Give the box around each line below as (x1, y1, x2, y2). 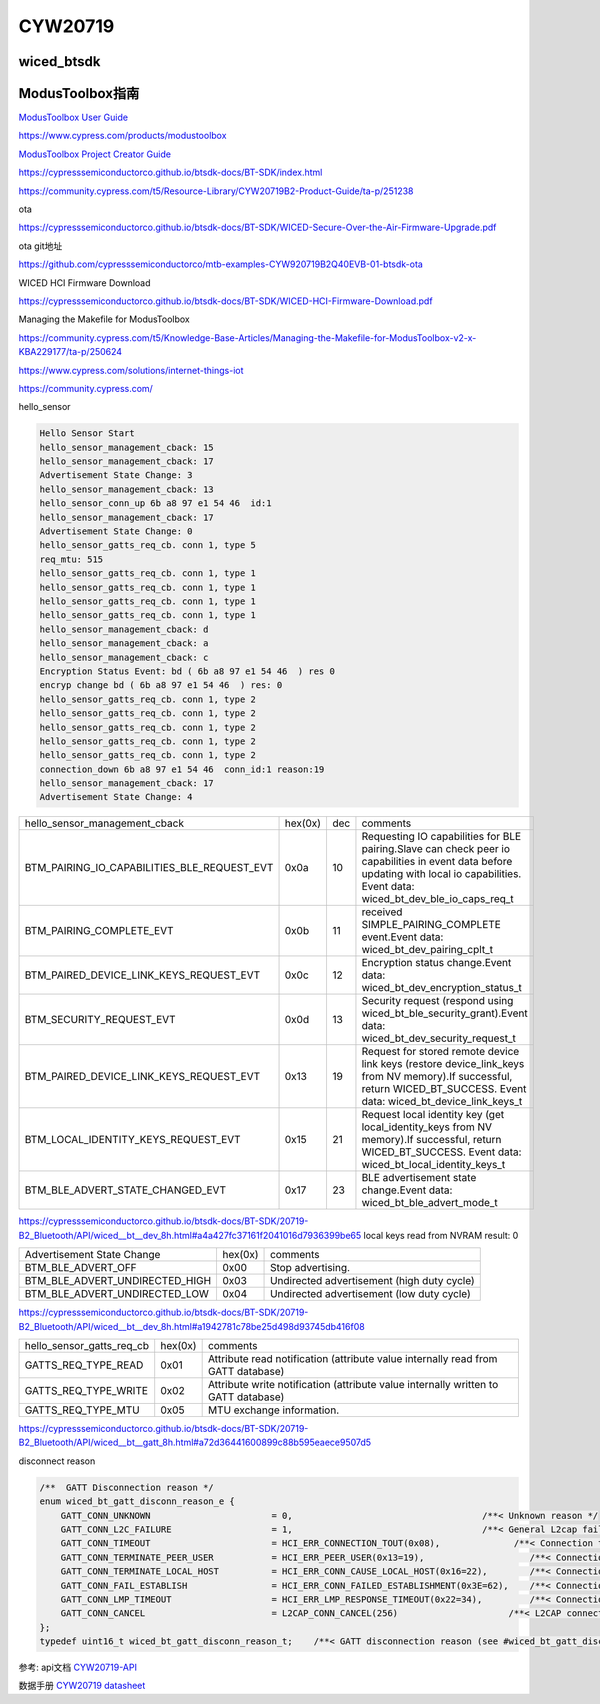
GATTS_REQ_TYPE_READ (24, 1358, 144, 1372)
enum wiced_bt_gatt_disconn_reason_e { (39, 1496, 235, 1507)
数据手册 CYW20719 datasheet (18, 1680, 146, 1692)
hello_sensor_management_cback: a (39, 638, 209, 649)
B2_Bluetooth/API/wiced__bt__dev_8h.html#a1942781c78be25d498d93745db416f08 (18, 1320, 365, 1332)
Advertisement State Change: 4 (39, 791, 194, 803)
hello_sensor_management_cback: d (39, 623, 209, 635)
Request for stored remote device (361, 1045, 520, 1059)
